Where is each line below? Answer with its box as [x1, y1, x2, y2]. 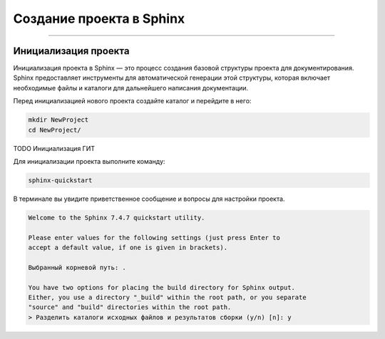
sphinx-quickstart [28, 176, 93, 184]
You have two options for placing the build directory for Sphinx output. [28, 283, 296, 291]
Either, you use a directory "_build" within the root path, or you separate [28, 293, 307, 302]
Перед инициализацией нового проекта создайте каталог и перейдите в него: [13, 97, 252, 105]
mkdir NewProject [28, 116, 89, 124]
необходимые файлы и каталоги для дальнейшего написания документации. [13, 83, 249, 92]
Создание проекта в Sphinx [13, 11, 185, 26]
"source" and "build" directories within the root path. [28, 303, 232, 311]
